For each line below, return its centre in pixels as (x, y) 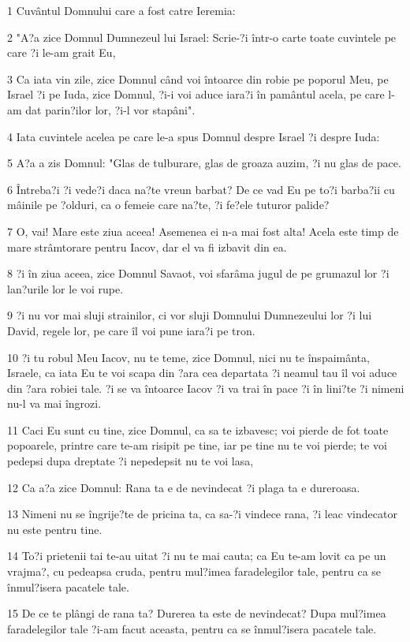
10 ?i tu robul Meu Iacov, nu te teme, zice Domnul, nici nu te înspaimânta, (188, 357)
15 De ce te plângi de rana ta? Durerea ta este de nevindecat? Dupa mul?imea (197, 613)
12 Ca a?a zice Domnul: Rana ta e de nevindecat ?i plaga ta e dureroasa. (184, 487)
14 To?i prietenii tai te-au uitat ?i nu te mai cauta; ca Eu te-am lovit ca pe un (197, 556)
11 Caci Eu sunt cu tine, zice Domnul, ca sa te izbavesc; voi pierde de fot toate (198, 429)
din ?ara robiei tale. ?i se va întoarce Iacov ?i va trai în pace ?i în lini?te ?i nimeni (206, 388)
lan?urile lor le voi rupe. (65, 288)
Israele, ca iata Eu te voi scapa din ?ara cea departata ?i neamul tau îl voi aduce (202, 373)
